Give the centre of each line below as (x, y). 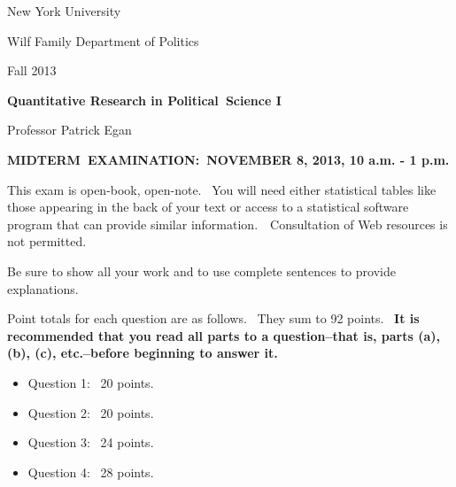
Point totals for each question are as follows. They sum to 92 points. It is (213, 318)
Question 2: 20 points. (91, 412)
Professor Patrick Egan (70, 130)
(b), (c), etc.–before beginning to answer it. (143, 353)
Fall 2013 (32, 70)
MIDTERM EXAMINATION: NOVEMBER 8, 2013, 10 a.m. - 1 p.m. (228, 159)
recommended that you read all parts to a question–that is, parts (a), (224, 335)
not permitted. (47, 241)
